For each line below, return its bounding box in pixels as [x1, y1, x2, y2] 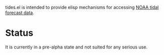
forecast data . [5, 10, 34, 16]
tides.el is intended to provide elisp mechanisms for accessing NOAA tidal [5, 5, 159, 10]
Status [5, 27, 34, 39]
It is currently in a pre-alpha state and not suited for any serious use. [5, 44, 148, 50]
